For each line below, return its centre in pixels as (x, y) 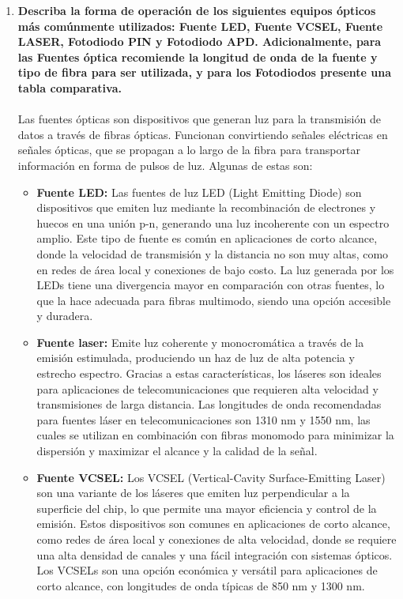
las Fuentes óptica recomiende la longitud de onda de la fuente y (198, 57)
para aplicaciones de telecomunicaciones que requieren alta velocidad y (207, 388)
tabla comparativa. (70, 87)
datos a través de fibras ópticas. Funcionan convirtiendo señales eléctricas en (203, 134)
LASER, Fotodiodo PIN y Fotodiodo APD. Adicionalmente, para (200, 41)
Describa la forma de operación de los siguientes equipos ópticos (197, 10)
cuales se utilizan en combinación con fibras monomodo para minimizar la (215, 435)
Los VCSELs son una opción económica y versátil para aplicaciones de (207, 570)
